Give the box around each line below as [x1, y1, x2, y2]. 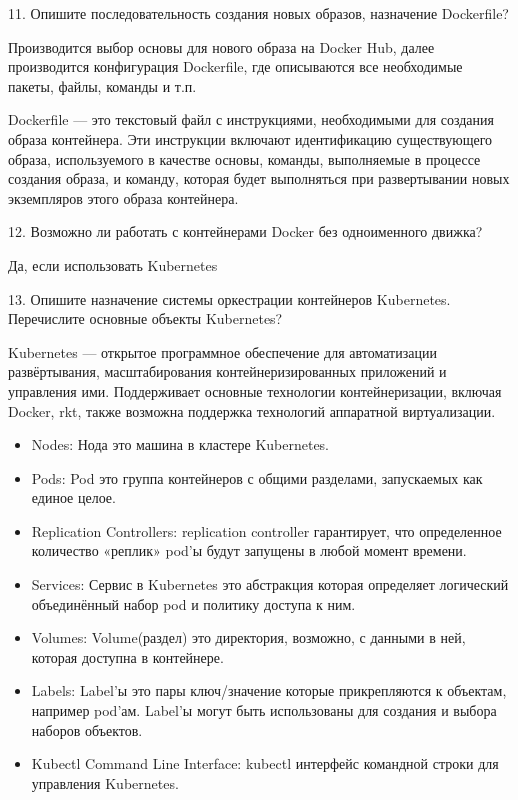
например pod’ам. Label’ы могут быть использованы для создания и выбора [31, 700, 497, 721]
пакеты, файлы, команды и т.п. [8, 75, 197, 96]
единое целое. [31, 487, 116, 508]
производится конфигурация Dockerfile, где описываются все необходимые [8, 56, 463, 77]
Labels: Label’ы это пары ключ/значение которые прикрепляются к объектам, [31, 680, 507, 701]
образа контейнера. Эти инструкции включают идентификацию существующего [8, 128, 493, 149]
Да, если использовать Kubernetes [8, 254, 218, 275]
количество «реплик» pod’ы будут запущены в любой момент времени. [31, 540, 467, 561]
